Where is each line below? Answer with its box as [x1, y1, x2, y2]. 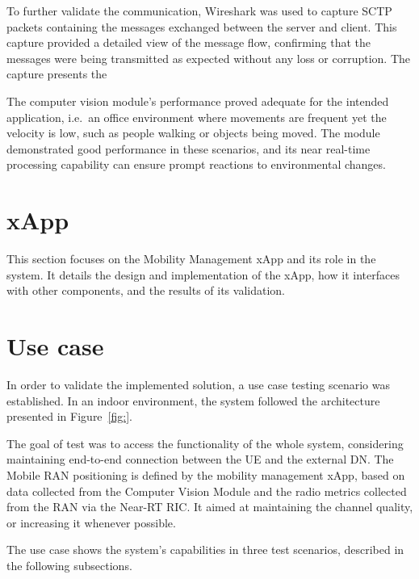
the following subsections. [6, 556, 132, 573]
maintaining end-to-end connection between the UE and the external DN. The [6, 451, 394, 468]
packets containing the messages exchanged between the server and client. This [6, 18, 397, 35]
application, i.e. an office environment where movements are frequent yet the [6, 108, 387, 125]
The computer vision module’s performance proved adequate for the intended [6, 92, 389, 109]
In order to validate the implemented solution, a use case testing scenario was [6, 376, 390, 392]
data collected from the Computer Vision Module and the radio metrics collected [6, 482, 407, 499]
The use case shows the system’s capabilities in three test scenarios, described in [6, 541, 404, 558]
